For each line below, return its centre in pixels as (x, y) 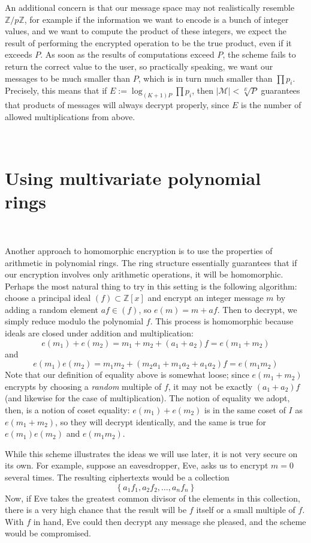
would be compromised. (48, 533)
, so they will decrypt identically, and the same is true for (161, 421)
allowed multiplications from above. (70, 116)
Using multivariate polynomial (133, 178)
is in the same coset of (245, 410)
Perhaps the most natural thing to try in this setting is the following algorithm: (151, 286)
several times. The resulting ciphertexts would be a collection (117, 477)
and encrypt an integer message (206, 298)
